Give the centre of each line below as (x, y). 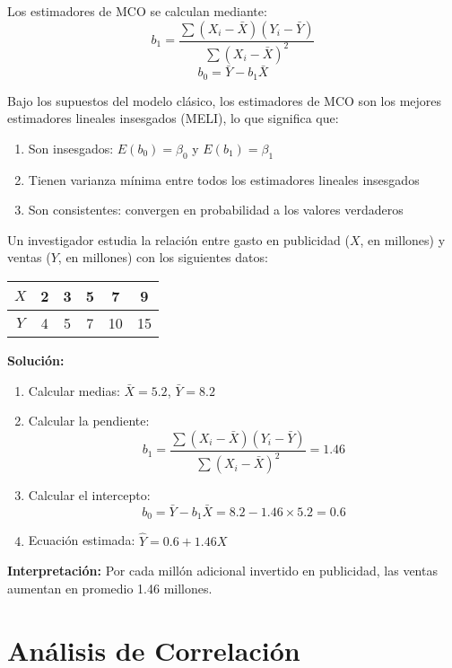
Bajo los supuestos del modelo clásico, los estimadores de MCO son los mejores (225, 100)
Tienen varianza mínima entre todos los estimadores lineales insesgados (224, 179)
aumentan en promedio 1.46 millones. (110, 588)
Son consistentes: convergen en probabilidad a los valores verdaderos (216, 210)
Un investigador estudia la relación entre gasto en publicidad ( (178, 239)
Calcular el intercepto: (89, 495)
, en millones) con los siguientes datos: (163, 257)
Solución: (36, 360)
